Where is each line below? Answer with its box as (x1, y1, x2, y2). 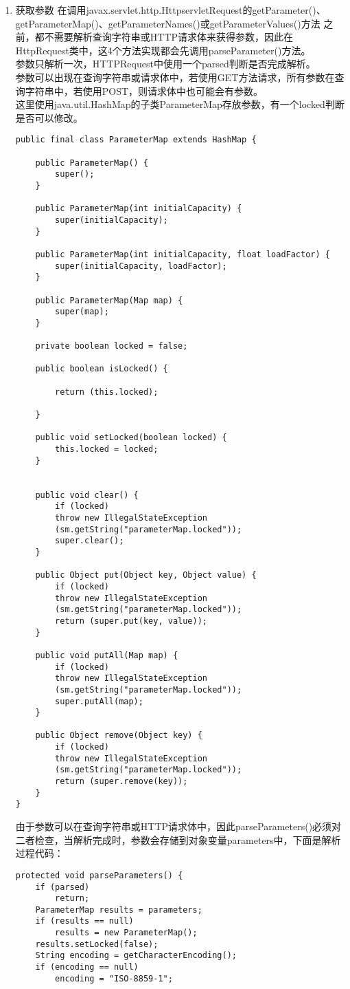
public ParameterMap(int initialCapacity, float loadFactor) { (35, 249, 330, 259)
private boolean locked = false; (35, 341, 188, 351)
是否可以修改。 (15, 110, 83, 124)
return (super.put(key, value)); (55, 616, 207, 626)
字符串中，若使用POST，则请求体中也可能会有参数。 (25, 83, 264, 98)
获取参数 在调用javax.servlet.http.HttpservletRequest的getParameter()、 (15, 3, 326, 17)
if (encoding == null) (35, 962, 139, 972)
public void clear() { (35, 490, 139, 500)
